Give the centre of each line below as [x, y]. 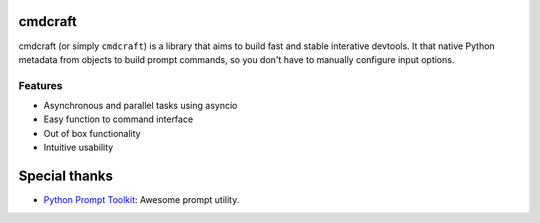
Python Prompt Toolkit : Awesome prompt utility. [141, 200]
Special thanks [66, 176]
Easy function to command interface [118, 119]
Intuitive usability [78, 147]
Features [40, 85]
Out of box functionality [92, 133]
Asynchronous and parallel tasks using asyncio [140, 106]
